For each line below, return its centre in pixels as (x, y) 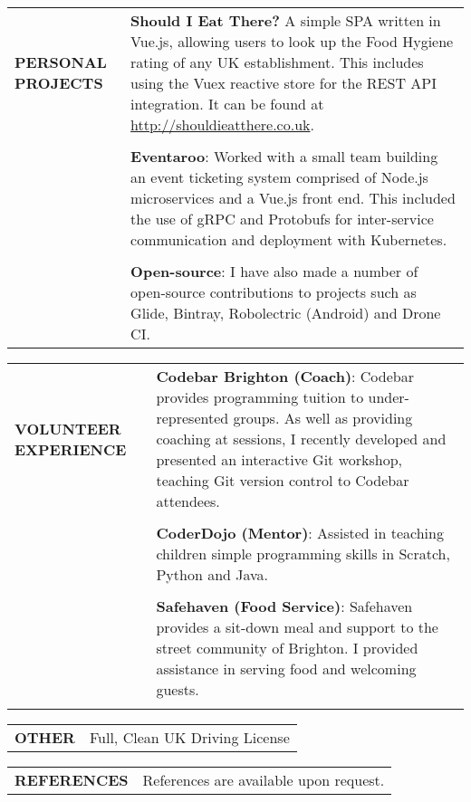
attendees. (188, 501)
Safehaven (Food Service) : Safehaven (284, 606)
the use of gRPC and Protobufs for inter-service (282, 219)
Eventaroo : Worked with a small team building (284, 156)
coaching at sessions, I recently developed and (301, 439)
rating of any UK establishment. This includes (277, 62)
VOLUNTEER (68, 428)
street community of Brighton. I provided (287, 648)
